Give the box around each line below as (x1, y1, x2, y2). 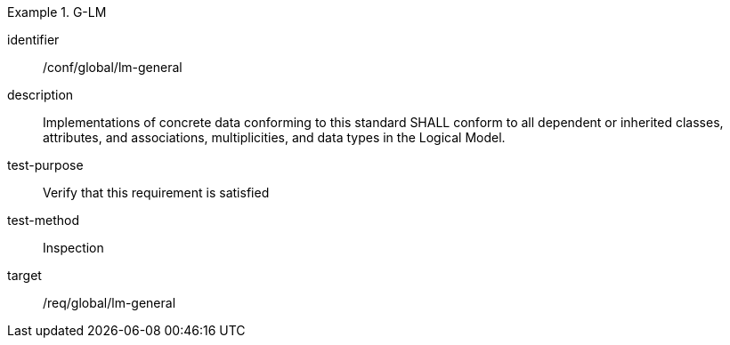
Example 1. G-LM (7, 4, 107, 20)
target (7, 268, 42, 283)
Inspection (43, 240, 104, 255)
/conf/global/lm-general (43, 60, 182, 75)
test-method (7, 213, 79, 228)
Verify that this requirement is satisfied (43, 185, 270, 200)
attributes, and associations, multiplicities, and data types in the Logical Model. (43, 130, 506, 145)
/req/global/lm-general (43, 295, 176, 310)
